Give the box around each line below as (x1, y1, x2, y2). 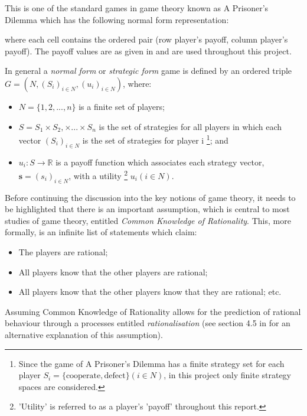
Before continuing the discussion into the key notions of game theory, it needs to (5, 191, 296, 203)
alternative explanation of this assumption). (5, 329, 163, 340)
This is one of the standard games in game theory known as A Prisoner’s (5, 2, 269, 14)
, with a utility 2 (68, 168, 128, 181)
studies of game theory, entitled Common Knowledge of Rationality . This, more (5, 214, 291, 226)
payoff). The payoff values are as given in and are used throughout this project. (5, 44, 292, 57)
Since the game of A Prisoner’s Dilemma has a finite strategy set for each (18, 357, 285, 369)
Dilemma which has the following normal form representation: (5, 13, 229, 25)
